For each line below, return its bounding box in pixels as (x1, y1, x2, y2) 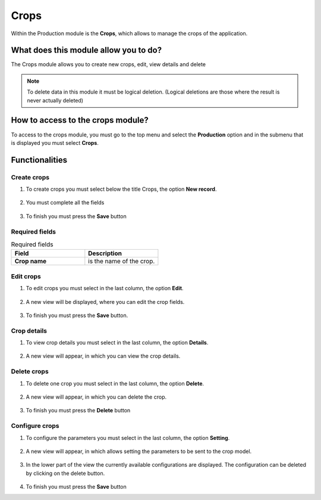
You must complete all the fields (26, 199, 105, 206)
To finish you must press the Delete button (26, 407, 131, 414)
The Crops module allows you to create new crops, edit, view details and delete (11, 61, 206, 68)
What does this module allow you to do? (11, 45, 162, 55)
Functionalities (11, 155, 68, 165)
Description (88, 249, 122, 257)
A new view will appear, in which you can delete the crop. (26, 393, 167, 400)
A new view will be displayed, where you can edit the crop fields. (26, 298, 185, 305)
